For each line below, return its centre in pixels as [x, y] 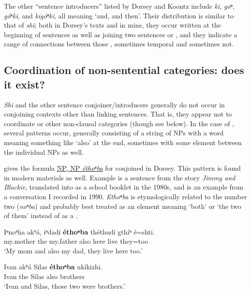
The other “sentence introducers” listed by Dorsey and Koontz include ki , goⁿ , [119, 6]
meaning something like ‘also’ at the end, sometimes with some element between [123, 142]
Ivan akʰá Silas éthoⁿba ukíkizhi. [53, 267]
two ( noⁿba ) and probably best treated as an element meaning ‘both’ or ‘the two [123, 206]
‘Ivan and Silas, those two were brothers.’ [65, 286]
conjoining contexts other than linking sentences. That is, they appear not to [118, 114]
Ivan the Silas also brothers [44, 276]
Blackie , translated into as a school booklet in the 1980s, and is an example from [124, 187]
